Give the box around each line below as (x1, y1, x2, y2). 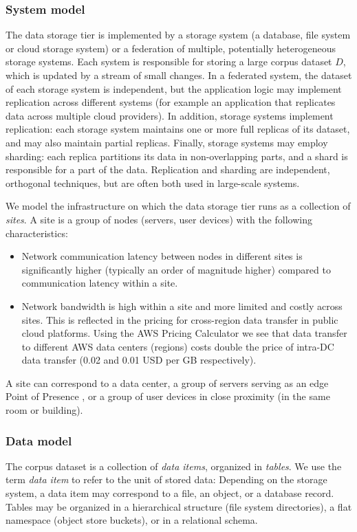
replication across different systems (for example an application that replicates (6, 95, 336, 109)
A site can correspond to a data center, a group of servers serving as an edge (6, 375, 329, 390)
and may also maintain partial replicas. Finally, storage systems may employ (6, 135, 328, 149)
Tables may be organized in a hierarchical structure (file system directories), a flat (6, 499, 352, 513)
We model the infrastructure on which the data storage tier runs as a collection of (6, 199, 351, 213)
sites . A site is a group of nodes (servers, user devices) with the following (6, 212, 312, 226)
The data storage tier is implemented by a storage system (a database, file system (6, 27, 351, 42)
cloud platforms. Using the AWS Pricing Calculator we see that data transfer (21, 326, 347, 340)
